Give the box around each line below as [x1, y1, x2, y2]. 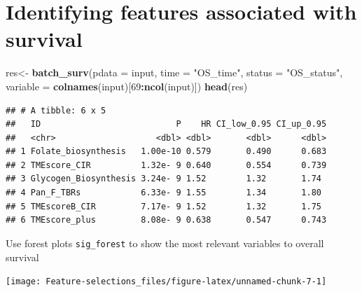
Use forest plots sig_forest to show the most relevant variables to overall [6, 235, 324, 250]
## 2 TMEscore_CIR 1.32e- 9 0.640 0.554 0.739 [6, 160, 327, 170]
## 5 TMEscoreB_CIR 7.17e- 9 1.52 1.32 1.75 [6, 201, 322, 211]
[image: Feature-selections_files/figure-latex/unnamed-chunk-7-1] [6, 277, 327, 287]
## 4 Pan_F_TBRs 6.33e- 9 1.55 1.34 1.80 [6, 188, 322, 198]
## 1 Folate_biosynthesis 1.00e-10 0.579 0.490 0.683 [6, 146, 327, 157]
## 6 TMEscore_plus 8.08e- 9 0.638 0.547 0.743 [6, 215, 327, 225]
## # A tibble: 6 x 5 [6, 105, 106, 116]
